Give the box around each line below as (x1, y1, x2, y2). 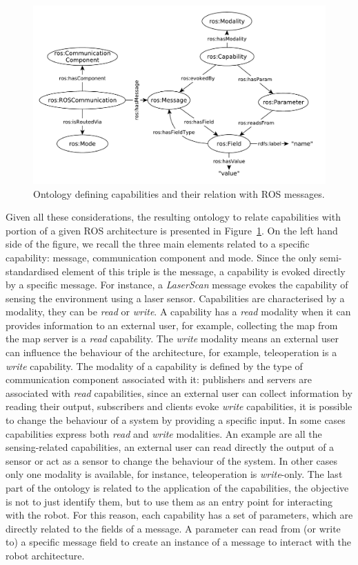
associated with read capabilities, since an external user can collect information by (6, 385, 352, 400)
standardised (6, 263, 59, 278)
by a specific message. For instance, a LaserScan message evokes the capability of (6, 277, 348, 292)
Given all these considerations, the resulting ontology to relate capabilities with (6, 210, 341, 224)
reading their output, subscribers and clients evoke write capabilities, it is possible (6, 399, 352, 414)
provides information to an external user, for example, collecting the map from (6, 317, 338, 332)
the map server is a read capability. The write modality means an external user (6, 331, 339, 346)
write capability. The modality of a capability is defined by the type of (6, 358, 303, 373)
